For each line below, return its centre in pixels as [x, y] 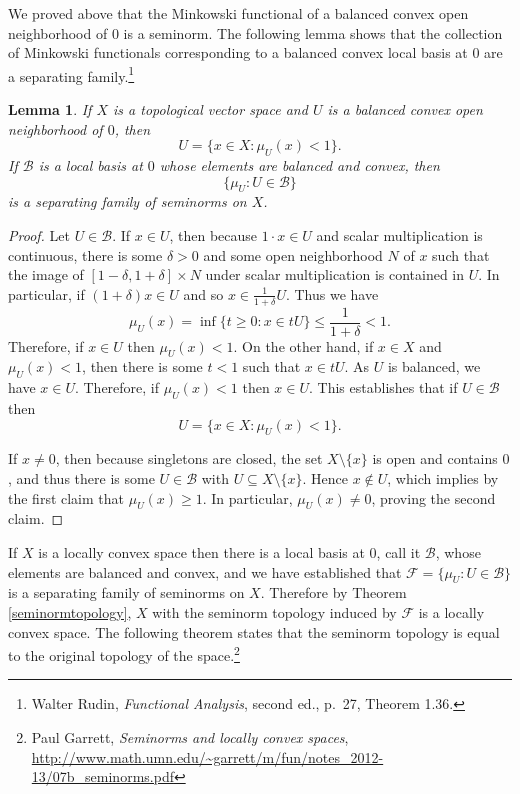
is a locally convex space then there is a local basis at [201, 552]
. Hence [325, 478]
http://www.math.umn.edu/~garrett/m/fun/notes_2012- [207, 756]
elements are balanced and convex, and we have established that [205, 571]
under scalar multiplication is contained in [335, 274]
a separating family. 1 [71, 74]
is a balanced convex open [405, 109]
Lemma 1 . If [50, 109]
